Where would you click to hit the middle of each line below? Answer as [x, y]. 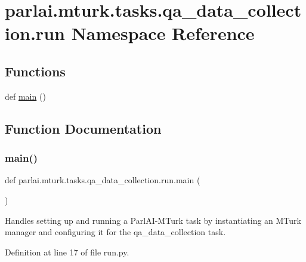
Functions [35, 71]
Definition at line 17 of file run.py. [67, 252]
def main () [25, 96]
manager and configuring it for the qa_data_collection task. [115, 232]
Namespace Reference [163, 33]
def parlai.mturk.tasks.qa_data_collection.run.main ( [103, 180]
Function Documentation [83, 128]
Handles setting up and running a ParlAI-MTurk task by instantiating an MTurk [153, 220]
